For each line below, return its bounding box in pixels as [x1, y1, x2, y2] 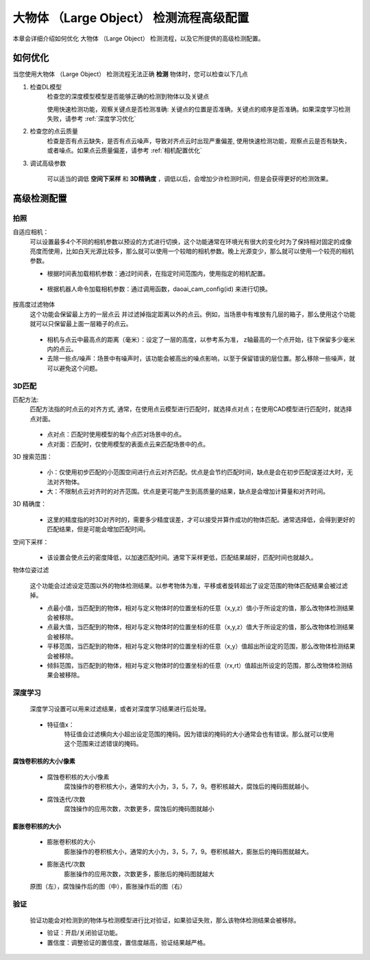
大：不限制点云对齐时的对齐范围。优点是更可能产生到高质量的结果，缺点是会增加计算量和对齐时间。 [47, 487, 329, 495]
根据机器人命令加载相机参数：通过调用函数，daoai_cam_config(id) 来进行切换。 [47, 285, 272, 293]
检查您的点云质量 [29, 127, 78, 135]
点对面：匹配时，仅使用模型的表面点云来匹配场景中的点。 [47, 440, 209, 448]
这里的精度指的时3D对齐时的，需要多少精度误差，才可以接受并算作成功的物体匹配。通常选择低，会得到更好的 [47, 515, 356, 524]
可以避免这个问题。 [47, 364, 101, 372]
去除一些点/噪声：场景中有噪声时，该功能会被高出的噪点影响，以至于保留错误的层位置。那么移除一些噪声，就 [47, 354, 356, 363]
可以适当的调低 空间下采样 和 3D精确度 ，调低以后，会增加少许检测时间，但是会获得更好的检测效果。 [47, 174, 332, 183]
